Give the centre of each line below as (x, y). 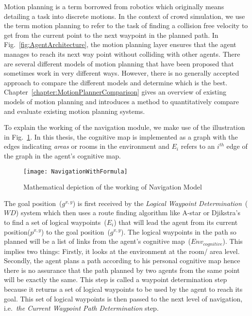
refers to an (198, 146)
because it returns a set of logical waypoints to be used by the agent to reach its (123, 289)
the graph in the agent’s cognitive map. (62, 155)
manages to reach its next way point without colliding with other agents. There (122, 54)
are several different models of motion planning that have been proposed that (119, 63)
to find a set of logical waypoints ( (55, 222)
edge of (237, 146)
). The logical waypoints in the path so (179, 231)
